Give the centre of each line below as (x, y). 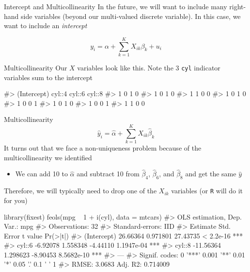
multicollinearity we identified (48, 157)
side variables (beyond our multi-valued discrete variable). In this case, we (131, 16)
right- (238, 6)
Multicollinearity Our (36, 67)
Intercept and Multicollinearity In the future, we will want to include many (116, 6)
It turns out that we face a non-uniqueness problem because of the (103, 148)
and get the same (211, 174)
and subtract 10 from (108, 174)
